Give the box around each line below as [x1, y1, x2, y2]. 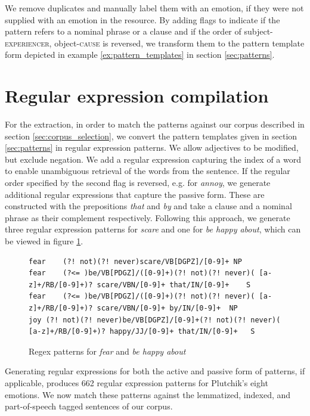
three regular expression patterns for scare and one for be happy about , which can [5, 223, 301, 235]
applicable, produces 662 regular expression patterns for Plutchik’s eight [5, 376, 268, 389]
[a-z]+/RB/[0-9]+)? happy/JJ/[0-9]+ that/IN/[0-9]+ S [29, 327, 255, 336]
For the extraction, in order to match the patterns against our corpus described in [5, 118, 305, 131]
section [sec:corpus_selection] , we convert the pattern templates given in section [5, 129, 297, 142]
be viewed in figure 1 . [5, 235, 83, 247]
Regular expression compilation [5, 83, 269, 108]
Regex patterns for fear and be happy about [29, 344, 186, 357]
